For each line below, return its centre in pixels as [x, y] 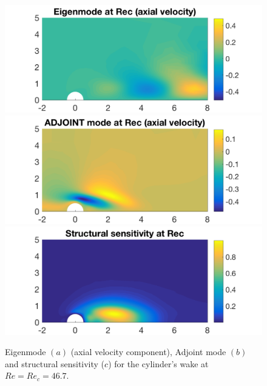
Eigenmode [25, 352]
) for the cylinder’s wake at [158, 363]
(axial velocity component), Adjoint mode [148, 352]
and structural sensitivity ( [55, 363]
